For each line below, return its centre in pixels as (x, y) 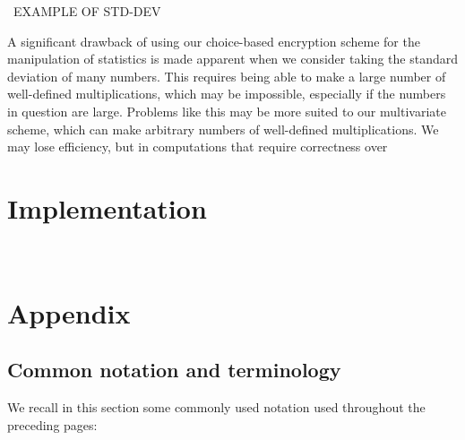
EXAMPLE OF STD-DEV (87, 11)
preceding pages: (52, 424)
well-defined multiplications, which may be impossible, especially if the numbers (227, 94)
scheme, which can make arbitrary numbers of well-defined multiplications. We (223, 129)
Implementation (107, 207)
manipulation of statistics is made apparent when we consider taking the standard (233, 59)
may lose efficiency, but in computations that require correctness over (198, 147)
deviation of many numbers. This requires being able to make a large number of (227, 76)
